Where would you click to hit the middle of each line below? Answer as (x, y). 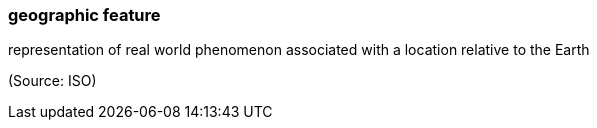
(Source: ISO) (52, 81)
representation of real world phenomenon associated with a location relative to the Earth (299, 50)
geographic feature (84, 15)
